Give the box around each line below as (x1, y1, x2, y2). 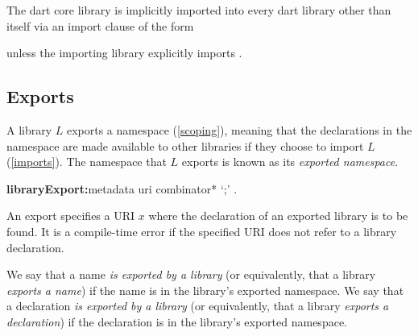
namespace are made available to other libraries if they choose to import (6, 137, 364, 154)
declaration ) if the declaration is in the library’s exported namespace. (6, 313, 347, 330)
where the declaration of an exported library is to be (148, 207, 408, 224)
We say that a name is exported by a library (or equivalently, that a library (6, 266, 376, 283)
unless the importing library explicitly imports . (6, 44, 242, 61)
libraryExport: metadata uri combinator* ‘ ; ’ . (6, 180, 238, 197)
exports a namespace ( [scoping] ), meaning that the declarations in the (66, 121, 412, 138)
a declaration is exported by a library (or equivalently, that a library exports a (6, 297, 389, 314)
